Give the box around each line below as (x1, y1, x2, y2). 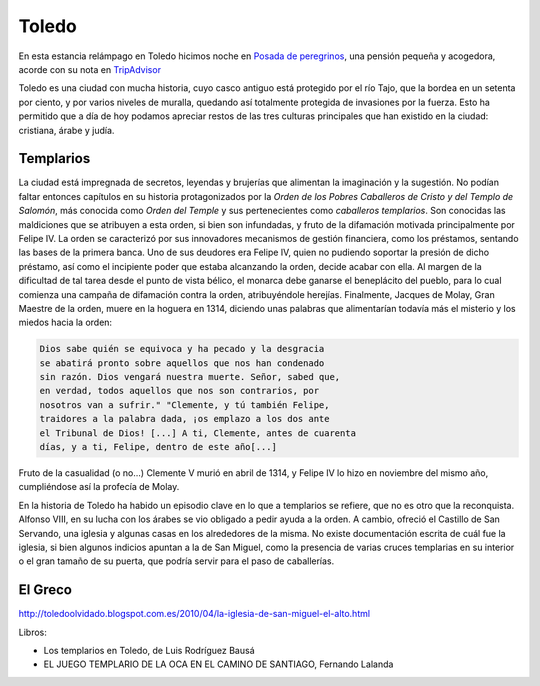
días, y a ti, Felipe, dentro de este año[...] (39, 441, 277, 453)
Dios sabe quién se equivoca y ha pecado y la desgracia (39, 343, 325, 355)
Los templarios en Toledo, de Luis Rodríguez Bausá (43, 645, 255, 657)
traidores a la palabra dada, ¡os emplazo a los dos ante (39, 413, 330, 425)
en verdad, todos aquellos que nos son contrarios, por (39, 385, 320, 397)
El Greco (18, 581, 72, 599)
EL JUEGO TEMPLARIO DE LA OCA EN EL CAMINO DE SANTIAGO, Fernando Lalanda (43, 658, 394, 670)
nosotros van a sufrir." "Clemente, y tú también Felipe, (39, 399, 330, 410)
